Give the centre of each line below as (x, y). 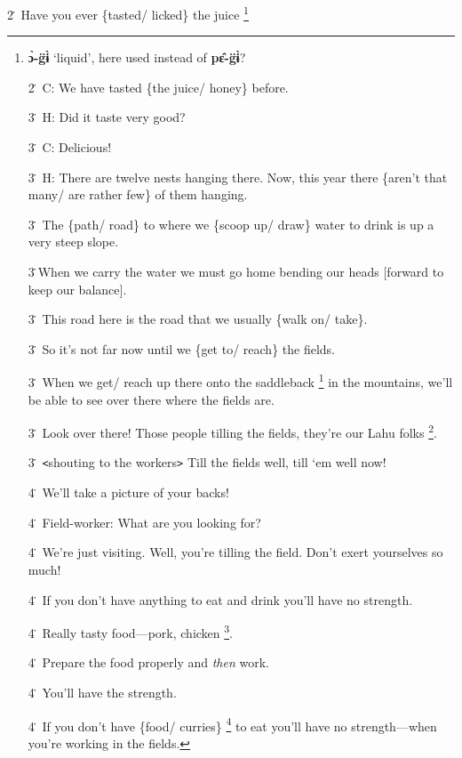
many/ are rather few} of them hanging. (138, 194)
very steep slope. (73, 242)
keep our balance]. (77, 289)
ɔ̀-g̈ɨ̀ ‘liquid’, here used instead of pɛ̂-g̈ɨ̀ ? (137, 57)
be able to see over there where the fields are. (151, 399)
